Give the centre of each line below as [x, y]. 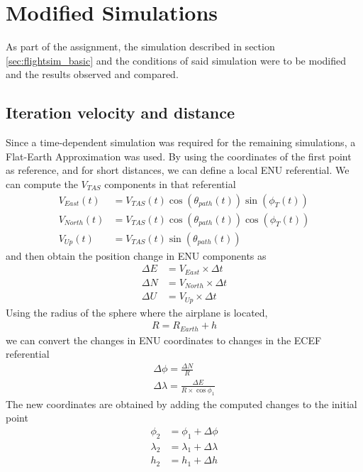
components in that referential [170, 183]
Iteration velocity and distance [121, 112]
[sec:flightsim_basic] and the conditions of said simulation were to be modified [176, 60]
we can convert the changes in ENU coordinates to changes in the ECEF [164, 340]
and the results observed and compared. [92, 74]
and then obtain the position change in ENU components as [136, 255]
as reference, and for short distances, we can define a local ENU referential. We [178, 170]
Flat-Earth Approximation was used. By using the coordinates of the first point [179, 156]
